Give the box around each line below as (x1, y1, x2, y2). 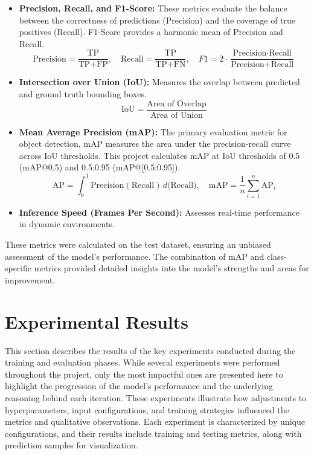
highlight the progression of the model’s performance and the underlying (5, 379, 273, 392)
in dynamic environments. (19, 218, 115, 230)
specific (5, 262, 32, 274)
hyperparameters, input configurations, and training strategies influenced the (5, 403, 289, 416)
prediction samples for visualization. (5, 439, 138, 451)
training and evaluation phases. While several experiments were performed (5, 356, 280, 369)
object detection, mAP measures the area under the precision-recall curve (19, 137, 291, 150)
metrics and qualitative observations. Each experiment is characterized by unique (5, 415, 305, 428)
